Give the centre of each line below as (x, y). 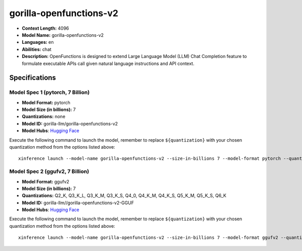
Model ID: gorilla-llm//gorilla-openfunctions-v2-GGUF (78, 203)
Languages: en (38, 42)
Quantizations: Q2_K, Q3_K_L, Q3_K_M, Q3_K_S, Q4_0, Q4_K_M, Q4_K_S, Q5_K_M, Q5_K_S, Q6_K (124, 196)
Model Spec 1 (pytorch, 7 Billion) (50, 92)
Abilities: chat (37, 49)
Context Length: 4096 (46, 28)
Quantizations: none (44, 116)
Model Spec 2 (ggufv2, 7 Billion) (49, 171)
